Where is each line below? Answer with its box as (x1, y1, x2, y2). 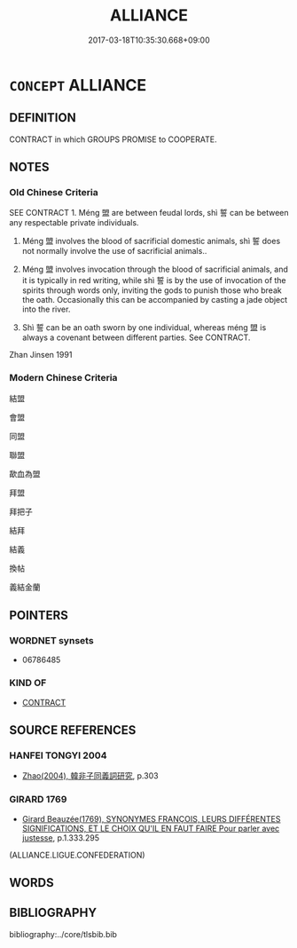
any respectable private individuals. (9, 217, 139, 228)
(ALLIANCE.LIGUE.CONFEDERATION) (9, 849, 145, 860)
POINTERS (9, 608, 69, 623)
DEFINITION (9, 110, 77, 125)
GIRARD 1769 (9, 794, 67, 806)
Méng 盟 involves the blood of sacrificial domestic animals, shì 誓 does (21, 236, 281, 247)
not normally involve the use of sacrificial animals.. (21, 246, 207, 257)
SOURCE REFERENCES (9, 723, 137, 738)
